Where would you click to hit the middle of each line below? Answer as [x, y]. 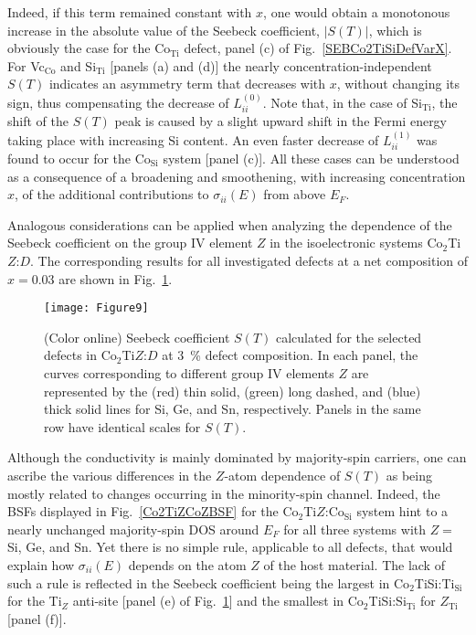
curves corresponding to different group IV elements [189, 373]
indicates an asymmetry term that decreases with [187, 84]
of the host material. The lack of [354, 564]
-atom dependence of [282, 475]
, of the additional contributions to [112, 194]
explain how [41, 564]
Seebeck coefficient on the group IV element [130, 243]
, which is [395, 30]
